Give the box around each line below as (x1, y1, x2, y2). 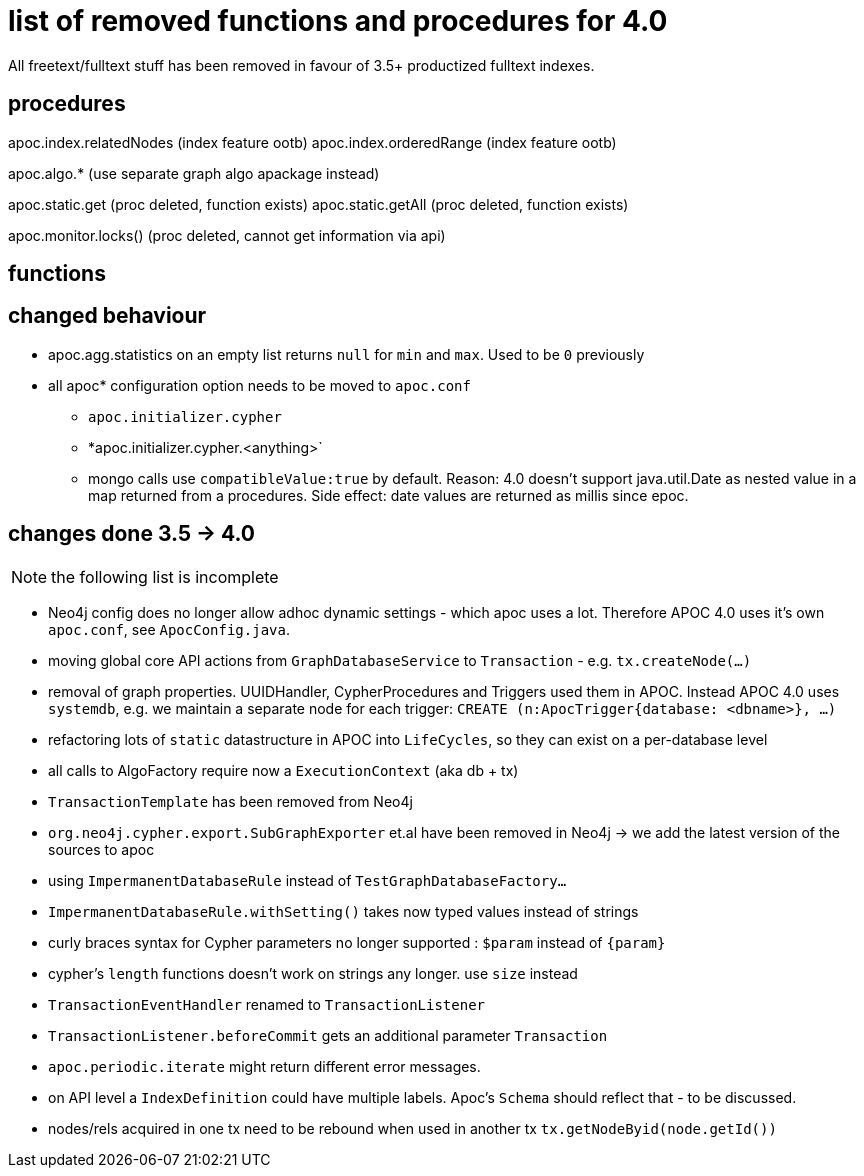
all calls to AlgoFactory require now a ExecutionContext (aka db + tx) (48, 761, 519, 779)
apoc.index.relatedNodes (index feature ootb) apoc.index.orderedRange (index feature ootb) (8, 133, 617, 151)
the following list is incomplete (51, 566, 279, 587)
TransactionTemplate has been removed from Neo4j (48, 792, 413, 810)
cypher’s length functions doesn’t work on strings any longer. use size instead (48, 964, 578, 982)
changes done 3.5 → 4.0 (8, 521, 255, 547)
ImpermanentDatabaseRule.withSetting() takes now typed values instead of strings (48, 902, 639, 920)
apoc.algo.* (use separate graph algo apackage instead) (8, 164, 380, 182)
